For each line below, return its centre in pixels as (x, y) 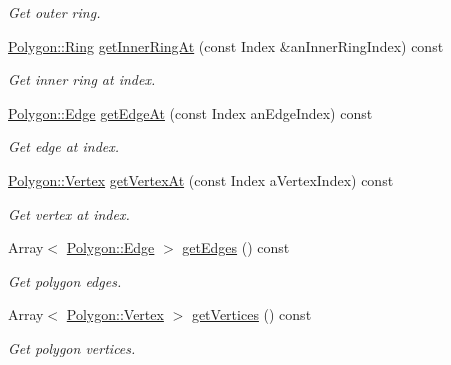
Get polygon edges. (65, 280)
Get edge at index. (64, 146)
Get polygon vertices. (72, 347)
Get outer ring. (54, 12)
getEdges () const (236, 247)
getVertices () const (251, 314)
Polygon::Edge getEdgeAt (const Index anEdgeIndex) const (190, 112)
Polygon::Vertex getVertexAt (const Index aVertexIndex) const (201, 179)
